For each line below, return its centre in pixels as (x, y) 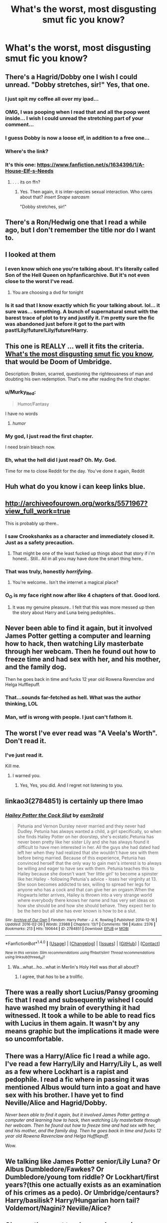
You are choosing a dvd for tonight (48, 292)
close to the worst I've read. (40, 281)
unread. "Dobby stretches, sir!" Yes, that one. (78, 85)
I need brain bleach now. (30, 447)
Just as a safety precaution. (40, 542)
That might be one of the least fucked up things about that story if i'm (83, 553)
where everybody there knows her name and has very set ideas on (86, 900)
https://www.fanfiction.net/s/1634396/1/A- (91, 165)
